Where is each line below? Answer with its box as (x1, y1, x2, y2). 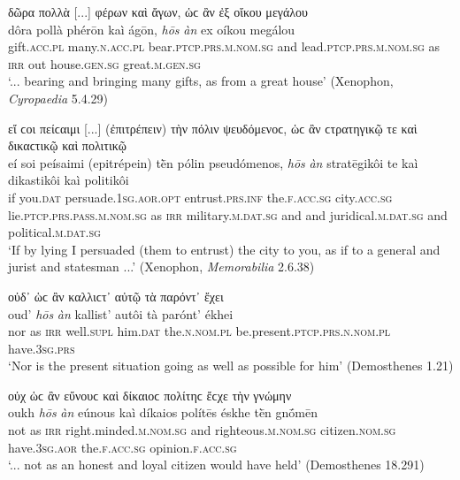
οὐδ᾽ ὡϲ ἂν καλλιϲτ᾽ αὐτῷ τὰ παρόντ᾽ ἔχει (8, 286, 224, 305)
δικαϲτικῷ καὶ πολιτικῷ (8, 136, 126, 155)
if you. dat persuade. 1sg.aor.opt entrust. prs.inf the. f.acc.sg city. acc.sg (8, 187, 393, 206)
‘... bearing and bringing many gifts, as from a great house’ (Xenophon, (8, 72, 394, 90)
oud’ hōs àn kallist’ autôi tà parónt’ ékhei (8, 304, 234, 323)
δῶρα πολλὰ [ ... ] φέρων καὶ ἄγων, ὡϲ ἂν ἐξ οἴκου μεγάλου (8, 3, 309, 20)
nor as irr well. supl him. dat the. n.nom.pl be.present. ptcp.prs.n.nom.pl (8, 322, 391, 340)
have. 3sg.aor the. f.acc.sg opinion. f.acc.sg (8, 438, 237, 456)
